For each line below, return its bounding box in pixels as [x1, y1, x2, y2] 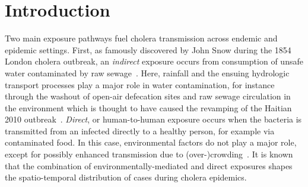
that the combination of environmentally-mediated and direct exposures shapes [5, 159, 293, 172]
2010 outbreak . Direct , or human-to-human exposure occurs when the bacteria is [5, 113, 302, 125]
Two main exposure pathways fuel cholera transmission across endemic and [5, 32, 278, 44]
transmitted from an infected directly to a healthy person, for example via [5, 124, 275, 137]
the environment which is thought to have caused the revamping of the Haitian [5, 101, 292, 114]
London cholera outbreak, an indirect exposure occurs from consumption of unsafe [5, 55, 303, 67]
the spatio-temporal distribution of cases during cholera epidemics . [5, 171, 247, 183]
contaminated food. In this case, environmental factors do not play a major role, [5, 136, 297, 149]
